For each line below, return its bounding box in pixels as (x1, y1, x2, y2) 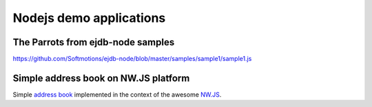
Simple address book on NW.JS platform (12, 72, 190, 84)
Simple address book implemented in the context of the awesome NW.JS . (12, 90, 222, 99)
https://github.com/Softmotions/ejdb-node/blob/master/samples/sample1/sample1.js (12, 55, 252, 63)
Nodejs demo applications (12, 10, 166, 25)
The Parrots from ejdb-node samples (12, 36, 175, 48)
